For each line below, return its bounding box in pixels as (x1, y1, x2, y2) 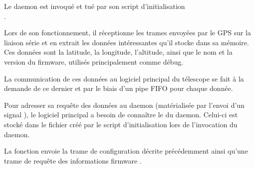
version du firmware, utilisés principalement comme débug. (4, 56, 184, 67)
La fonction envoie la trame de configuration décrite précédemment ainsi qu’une (4, 146, 248, 156)
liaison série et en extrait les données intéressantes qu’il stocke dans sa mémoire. (4, 37, 249, 47)
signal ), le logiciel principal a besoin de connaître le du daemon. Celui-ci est (4, 109, 238, 120)
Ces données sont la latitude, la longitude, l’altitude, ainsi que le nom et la (4, 47, 233, 57)
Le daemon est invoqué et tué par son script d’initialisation (4, 1, 185, 11)
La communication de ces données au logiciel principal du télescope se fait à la (4, 73, 244, 84)
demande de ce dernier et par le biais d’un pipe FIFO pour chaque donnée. (4, 83, 233, 93)
